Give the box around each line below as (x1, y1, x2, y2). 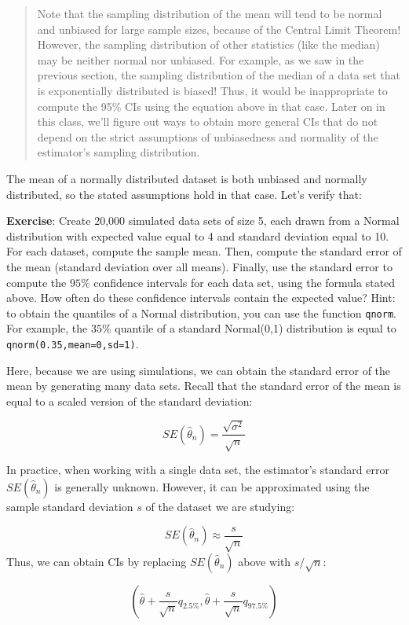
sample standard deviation (6, 498, 133, 514)
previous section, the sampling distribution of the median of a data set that (37, 67, 400, 83)
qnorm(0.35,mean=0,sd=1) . (6, 335, 139, 351)
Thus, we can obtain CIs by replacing (6, 553, 187, 569)
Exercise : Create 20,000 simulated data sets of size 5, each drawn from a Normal (6, 212, 400, 229)
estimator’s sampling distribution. (37, 144, 200, 160)
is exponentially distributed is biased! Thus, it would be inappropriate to (37, 82, 388, 98)
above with (238, 553, 291, 569)
